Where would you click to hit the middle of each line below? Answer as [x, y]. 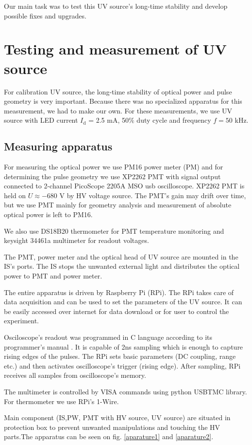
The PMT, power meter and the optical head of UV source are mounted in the [121, 256]
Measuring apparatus [58, 146]
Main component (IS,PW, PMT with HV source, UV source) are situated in [117, 417]
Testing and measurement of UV [115, 49]
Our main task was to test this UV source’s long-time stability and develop [116, 6]
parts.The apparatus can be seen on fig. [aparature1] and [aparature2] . [109, 436]
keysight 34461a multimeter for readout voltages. [76, 240]
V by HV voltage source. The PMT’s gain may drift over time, [153, 195]
